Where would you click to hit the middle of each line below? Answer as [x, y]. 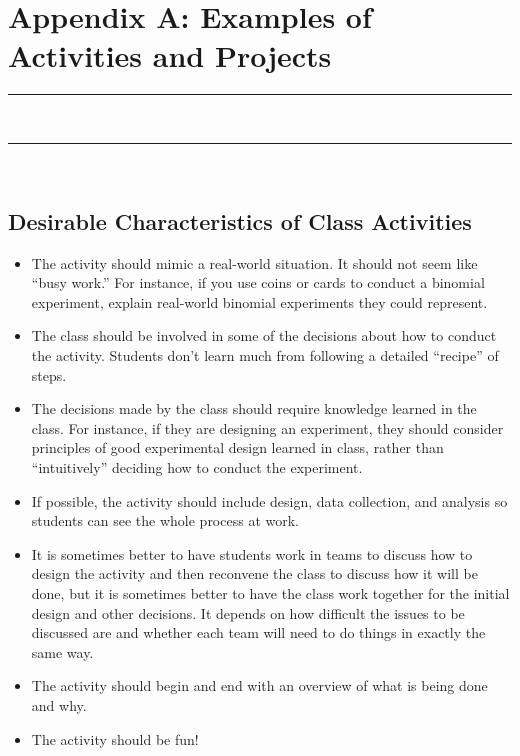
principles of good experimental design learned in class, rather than [237, 447]
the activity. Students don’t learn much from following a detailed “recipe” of [265, 355]
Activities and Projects [170, 55]
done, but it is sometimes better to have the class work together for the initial [270, 593]
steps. [49, 374]
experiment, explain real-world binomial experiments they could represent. [259, 301]
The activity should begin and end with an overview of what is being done [259, 685]
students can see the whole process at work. [165, 520]
